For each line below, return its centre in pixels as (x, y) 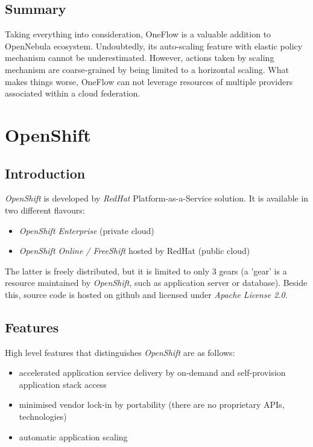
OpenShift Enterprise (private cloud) (87, 230)
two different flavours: (45, 210)
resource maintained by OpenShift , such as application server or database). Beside (156, 283)
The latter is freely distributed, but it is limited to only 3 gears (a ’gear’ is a (146, 271)
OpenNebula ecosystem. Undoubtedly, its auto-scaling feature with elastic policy (154, 46)
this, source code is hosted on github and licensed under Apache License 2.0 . (146, 294)
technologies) (43, 417)
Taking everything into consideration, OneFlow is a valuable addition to (138, 34)
